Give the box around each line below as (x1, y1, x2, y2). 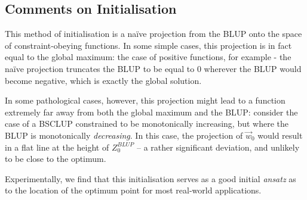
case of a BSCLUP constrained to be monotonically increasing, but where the (5, 117, 288, 130)
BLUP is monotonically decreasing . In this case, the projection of (5, 129, 243, 141)
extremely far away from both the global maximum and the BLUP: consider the (5, 105, 298, 118)
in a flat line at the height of (5, 140, 109, 153)
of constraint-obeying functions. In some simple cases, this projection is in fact (5, 39, 292, 51)
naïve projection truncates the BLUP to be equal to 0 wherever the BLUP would (5, 62, 302, 74)
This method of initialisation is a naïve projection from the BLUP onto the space (5, 27, 302, 40)
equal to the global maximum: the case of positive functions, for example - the (5, 51, 291, 63)
